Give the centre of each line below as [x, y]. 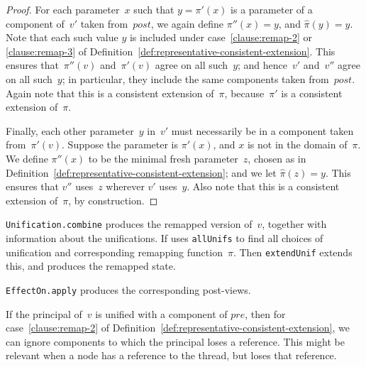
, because [244, 93]
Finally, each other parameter [70, 130]
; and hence [263, 65]
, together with [294, 224]
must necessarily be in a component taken [262, 130]
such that [154, 9]
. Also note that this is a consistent [263, 186]
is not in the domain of [297, 144]
